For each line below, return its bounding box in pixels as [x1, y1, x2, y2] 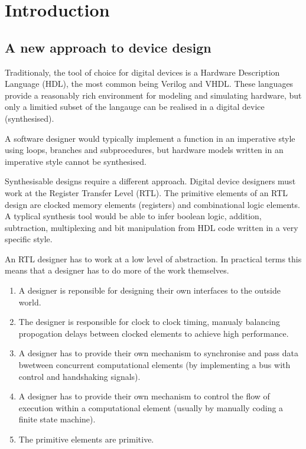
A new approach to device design [5, 38, 211, 56]
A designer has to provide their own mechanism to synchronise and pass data [18, 347, 298, 359]
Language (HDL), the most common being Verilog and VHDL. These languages [5, 77, 294, 90]
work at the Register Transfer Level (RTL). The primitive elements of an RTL [5, 186, 288, 199]
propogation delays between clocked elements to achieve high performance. [18, 327, 289, 339]
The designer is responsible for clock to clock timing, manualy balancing [18, 315, 280, 328]
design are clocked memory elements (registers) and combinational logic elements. [5, 198, 300, 210]
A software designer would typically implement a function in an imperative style [5, 132, 295, 144]
